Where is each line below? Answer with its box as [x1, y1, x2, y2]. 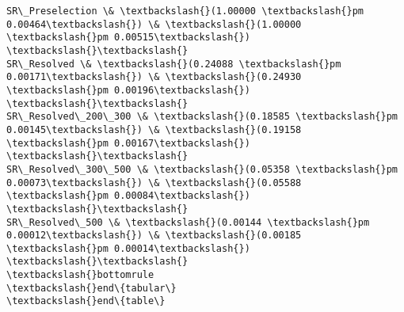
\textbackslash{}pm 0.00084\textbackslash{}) [6, 190, 250, 202]
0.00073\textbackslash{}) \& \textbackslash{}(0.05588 [6, 177, 302, 188]
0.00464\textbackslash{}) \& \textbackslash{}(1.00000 [6, 18, 302, 30]
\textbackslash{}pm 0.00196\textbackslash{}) [6, 84, 250, 96]
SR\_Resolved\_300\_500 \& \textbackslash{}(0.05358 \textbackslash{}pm [6, 163, 398, 175]
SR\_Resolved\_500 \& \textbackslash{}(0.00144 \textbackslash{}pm [6, 216, 370, 228]
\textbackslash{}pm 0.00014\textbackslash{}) [6, 242, 250, 254]
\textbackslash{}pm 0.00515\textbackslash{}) [6, 32, 250, 44]
